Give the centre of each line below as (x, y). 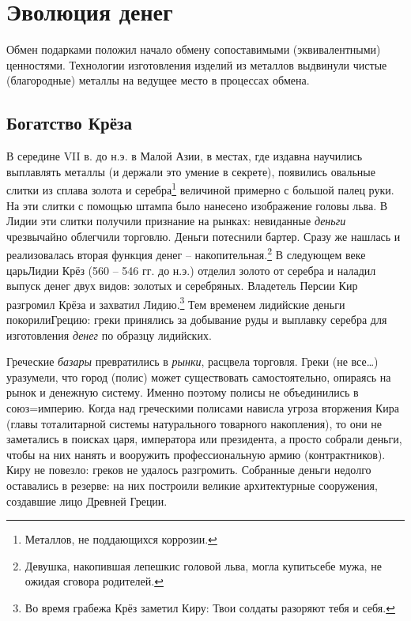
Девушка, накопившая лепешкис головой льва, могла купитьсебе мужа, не (203, 565)
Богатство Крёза (69, 123)
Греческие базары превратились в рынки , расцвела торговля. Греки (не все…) (192, 361)
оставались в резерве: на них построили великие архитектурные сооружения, (192, 485)
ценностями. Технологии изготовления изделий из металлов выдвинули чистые (197, 64)
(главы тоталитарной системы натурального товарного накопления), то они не (194, 423)
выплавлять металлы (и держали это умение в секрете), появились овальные (191, 171)
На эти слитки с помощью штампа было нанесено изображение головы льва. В (197, 205)
